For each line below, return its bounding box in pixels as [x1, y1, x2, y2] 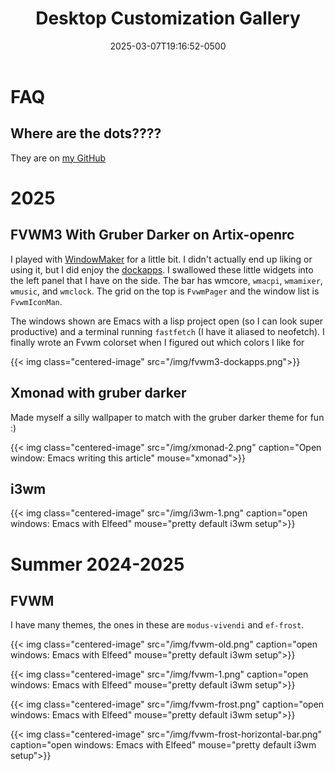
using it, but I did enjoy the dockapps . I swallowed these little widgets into [10, 263, 314, 276]
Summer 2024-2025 [10, 553, 185, 576]
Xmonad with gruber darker [10, 385, 187, 402]
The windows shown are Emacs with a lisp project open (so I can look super [10, 315, 324, 327]
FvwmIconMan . [10, 295, 63, 307]
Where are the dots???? [10, 125, 162, 142]
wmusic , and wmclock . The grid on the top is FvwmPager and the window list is [10, 285, 320, 297]
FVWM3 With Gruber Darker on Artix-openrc [10, 227, 295, 244]
